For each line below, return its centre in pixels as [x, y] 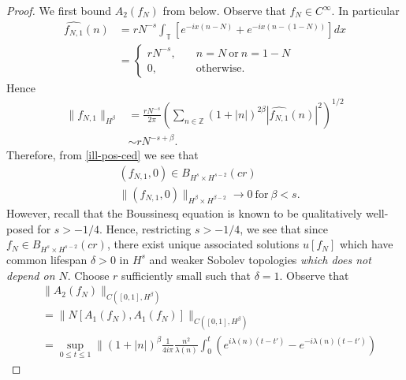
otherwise [219, 68]
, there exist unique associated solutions [203, 244]
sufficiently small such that [186, 275]
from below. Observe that [224, 10]
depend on [31, 275]
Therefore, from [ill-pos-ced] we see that [102, 155]
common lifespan [47, 259]
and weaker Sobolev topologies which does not [260, 259]
